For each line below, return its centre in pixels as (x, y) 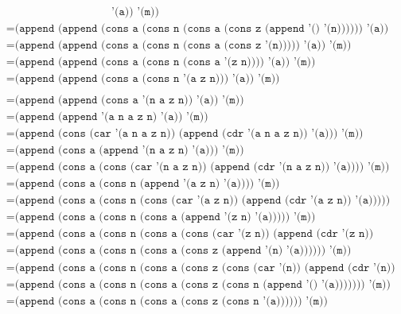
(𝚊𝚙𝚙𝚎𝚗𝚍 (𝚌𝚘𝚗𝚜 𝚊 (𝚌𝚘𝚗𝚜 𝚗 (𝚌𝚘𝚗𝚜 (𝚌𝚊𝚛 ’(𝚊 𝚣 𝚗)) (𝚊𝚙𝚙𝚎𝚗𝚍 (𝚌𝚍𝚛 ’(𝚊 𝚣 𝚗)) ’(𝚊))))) (202, 201)
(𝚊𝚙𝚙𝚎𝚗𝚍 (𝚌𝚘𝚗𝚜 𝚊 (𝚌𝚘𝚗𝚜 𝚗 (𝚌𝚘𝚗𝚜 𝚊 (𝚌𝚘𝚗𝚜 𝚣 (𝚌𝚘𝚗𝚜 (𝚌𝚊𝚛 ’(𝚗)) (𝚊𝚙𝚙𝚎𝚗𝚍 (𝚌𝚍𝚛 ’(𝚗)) (205, 267)
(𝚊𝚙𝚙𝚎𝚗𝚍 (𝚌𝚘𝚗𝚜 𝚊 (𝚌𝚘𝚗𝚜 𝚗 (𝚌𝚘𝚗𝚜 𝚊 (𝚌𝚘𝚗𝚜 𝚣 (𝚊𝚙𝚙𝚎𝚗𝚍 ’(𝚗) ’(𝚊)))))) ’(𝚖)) (183, 251)
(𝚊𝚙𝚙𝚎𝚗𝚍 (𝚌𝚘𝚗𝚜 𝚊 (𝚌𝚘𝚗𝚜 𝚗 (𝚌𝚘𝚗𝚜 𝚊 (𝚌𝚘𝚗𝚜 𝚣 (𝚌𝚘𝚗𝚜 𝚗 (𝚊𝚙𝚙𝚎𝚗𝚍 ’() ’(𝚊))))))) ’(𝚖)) (203, 284)
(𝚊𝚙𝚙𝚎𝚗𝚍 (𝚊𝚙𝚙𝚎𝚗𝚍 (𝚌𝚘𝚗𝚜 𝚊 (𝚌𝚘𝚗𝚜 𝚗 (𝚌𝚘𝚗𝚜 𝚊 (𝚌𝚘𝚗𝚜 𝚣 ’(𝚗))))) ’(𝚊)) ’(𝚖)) (183, 46)
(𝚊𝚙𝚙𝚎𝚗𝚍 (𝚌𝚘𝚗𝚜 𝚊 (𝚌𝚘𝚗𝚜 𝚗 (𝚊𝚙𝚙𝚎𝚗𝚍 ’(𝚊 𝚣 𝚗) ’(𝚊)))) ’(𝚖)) (147, 184)
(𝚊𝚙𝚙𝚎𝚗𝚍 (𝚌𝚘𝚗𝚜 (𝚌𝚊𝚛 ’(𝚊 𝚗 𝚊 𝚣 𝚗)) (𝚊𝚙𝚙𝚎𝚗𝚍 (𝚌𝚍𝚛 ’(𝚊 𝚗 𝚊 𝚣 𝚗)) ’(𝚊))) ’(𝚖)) (189, 134)
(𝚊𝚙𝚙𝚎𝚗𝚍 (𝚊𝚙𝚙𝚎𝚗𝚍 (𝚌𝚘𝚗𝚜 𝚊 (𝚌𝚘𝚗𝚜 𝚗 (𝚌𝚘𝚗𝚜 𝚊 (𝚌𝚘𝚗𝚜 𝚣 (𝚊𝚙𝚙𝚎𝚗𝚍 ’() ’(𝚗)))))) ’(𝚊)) (202, 29)
